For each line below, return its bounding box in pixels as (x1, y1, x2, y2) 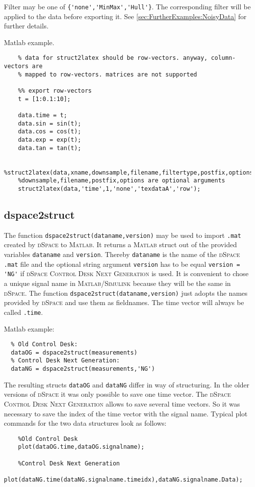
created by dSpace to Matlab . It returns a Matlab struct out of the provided (4, 239, 237, 250)
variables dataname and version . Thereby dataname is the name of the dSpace (4, 249, 240, 259)
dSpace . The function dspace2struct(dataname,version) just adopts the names (4, 287, 248, 298)
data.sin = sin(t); (18, 120, 81, 127)
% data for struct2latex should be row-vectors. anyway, (18, 54, 208, 62)
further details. (4, 21, 49, 31)
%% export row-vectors (18, 87, 92, 95)
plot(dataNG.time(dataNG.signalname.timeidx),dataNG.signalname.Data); (4, 476, 243, 484)
